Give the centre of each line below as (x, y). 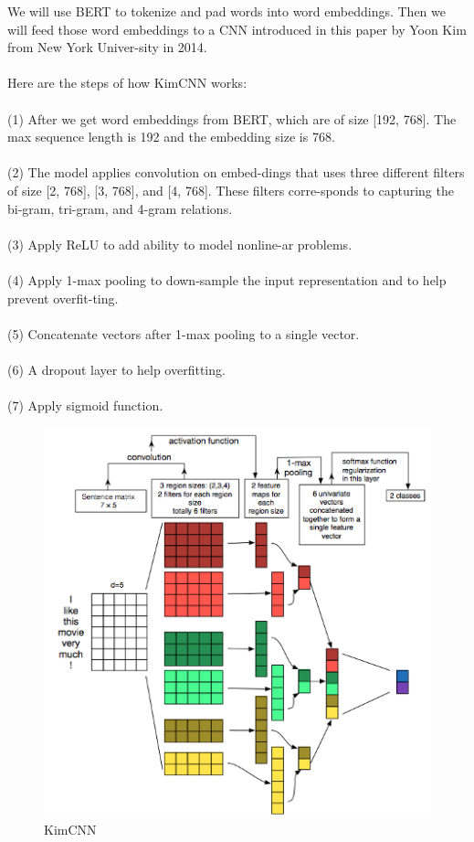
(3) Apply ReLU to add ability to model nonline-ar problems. (180, 244)
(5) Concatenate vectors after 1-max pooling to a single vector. (184, 333)
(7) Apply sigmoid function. (85, 405)
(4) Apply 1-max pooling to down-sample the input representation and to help (227, 279)
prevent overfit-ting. (63, 298)
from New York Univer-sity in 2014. (107, 47)
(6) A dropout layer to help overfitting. (116, 369)
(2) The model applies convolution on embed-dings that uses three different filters (236, 172)
